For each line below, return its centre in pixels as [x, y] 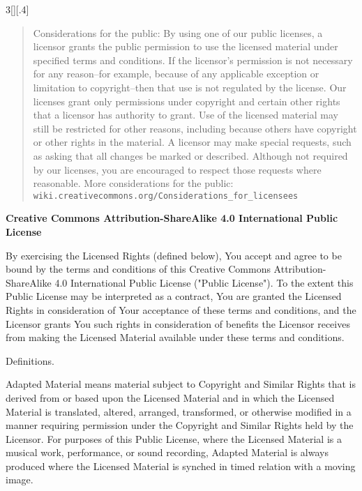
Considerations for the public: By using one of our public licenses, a [178, 32]
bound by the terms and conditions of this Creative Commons [138, 269]
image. [20, 479]
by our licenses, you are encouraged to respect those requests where [177, 169]
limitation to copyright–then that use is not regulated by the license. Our [190, 87]
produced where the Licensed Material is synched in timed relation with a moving [181, 466]
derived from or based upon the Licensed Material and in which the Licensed [170, 397]
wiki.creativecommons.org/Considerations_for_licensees [166, 196]
